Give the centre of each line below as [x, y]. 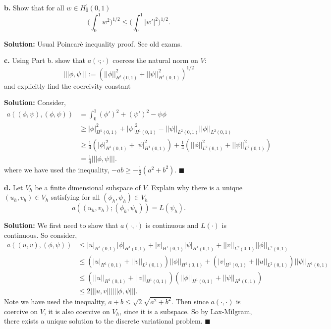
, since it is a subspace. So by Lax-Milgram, [186, 311]
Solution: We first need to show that [61, 225]
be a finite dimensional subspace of [88, 187]
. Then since [190, 301]
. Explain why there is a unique [195, 187]
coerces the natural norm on [155, 60]
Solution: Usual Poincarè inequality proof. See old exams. [93, 43]
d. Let [14, 187]
